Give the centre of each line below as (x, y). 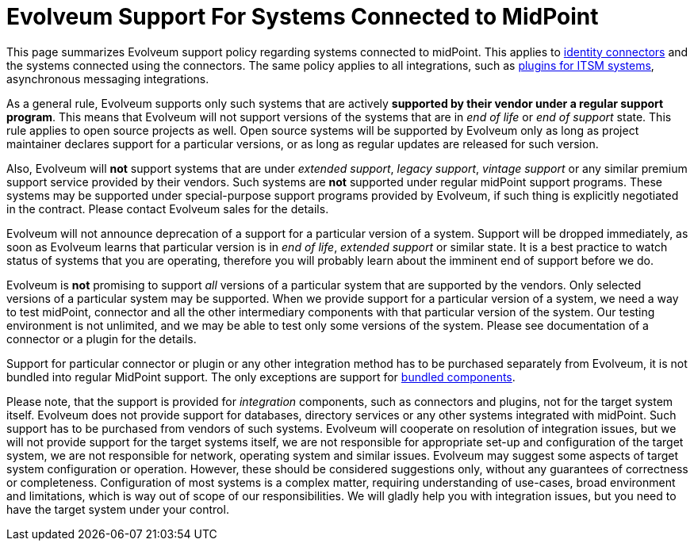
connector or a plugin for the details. (102, 339)
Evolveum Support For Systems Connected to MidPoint (303, 17)
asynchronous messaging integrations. (108, 78)
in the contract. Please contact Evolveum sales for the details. (168, 208)
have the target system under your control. (118, 509)
